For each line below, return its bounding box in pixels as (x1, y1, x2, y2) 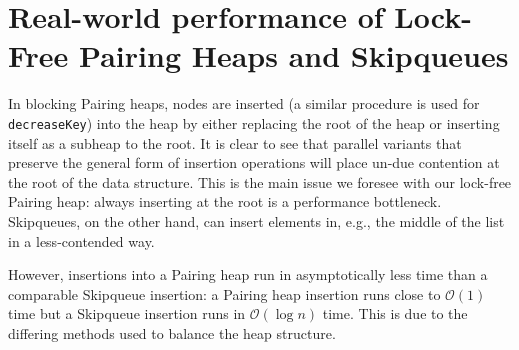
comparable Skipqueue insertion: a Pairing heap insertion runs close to (8, 283, 441, 304)
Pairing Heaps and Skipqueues (79, 35, 509, 76)
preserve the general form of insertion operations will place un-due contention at (8, 152, 500, 173)
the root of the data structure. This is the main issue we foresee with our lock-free (8, 171, 512, 192)
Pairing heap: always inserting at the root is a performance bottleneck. (8, 191, 442, 212)
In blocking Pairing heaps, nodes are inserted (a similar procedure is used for (8, 93, 480, 114)
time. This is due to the (322, 303, 468, 324)
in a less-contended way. (8, 230, 155, 251)
